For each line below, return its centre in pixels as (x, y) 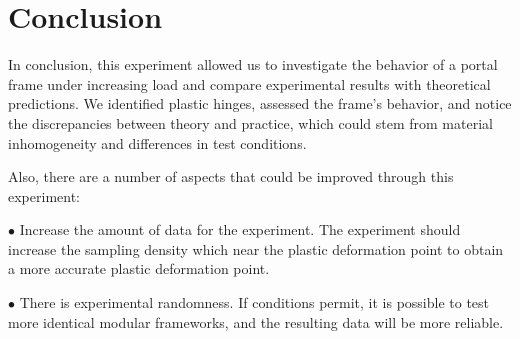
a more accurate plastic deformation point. (139, 268)
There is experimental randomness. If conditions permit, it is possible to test (254, 302)
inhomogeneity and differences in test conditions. (157, 142)
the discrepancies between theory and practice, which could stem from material (250, 122)
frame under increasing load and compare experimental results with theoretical (249, 83)
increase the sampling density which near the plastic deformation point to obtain (256, 248)
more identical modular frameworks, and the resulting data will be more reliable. (256, 321)
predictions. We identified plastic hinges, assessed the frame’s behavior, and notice (260, 103)
